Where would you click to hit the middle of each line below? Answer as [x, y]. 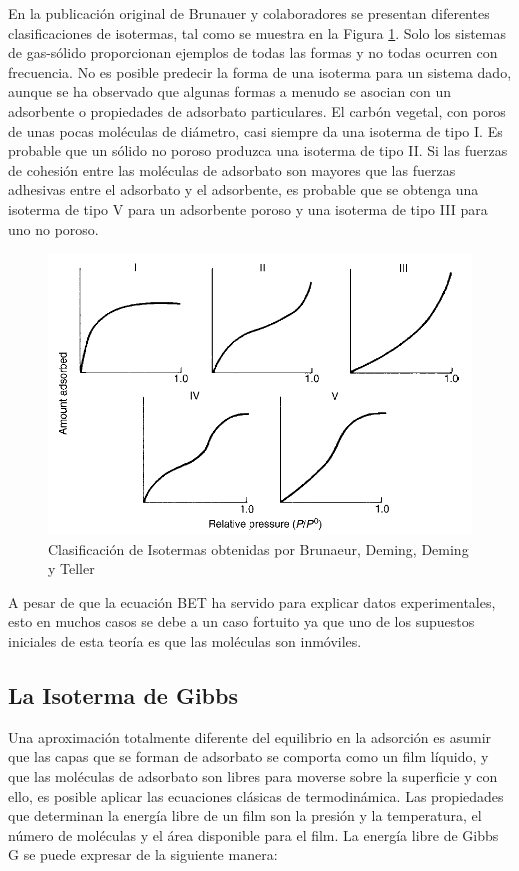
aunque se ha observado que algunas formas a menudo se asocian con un [230, 91]
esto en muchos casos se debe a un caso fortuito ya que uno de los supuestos [241, 621]
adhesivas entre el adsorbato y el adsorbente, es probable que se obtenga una [243, 189]
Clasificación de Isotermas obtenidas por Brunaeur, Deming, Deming [258, 548]
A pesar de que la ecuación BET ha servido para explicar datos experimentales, [252, 601]
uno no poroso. [53, 228]
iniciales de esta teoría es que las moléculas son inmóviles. [185, 641]
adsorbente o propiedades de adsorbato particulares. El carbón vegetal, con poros [257, 110]
